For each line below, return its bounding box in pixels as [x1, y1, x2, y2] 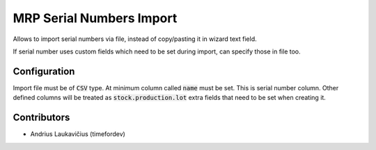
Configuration [13, 65, 75, 77]
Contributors [13, 112, 70, 124]
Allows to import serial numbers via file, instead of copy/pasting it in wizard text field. [13, 35, 257, 43]
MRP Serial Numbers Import [13, 10, 178, 26]
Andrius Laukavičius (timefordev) [30, 130, 125, 138]
